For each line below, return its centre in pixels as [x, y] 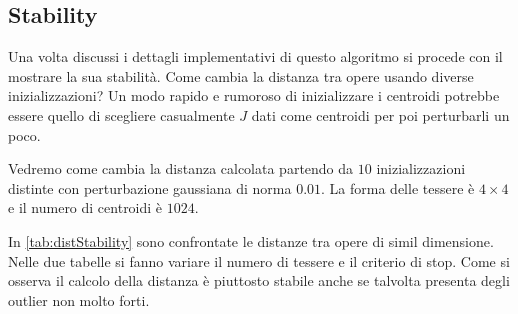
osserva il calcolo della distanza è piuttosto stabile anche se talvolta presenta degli [259, 280]
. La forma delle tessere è [398, 187]
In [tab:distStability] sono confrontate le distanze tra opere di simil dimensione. [251, 240]
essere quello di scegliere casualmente [121, 114]
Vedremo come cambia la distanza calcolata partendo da [181, 168]
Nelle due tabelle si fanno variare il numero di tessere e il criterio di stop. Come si [259, 260]
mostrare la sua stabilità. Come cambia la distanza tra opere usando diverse [241, 75]
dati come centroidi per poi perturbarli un [380, 114]
